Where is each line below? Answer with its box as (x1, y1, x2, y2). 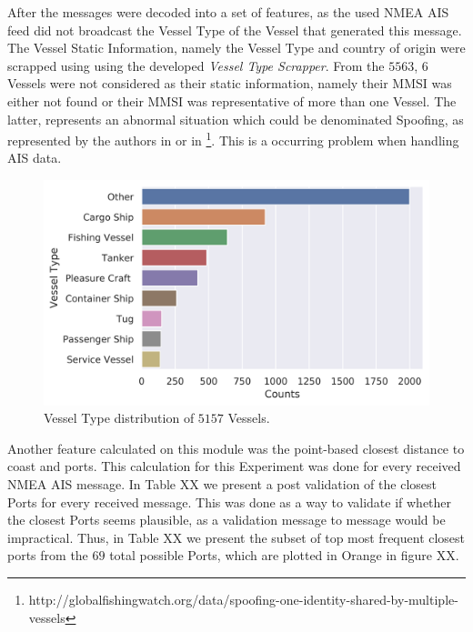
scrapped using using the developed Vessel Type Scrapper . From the (7, 55, 385, 75)
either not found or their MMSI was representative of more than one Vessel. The (7, 91, 457, 110)
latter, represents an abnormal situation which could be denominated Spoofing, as (7, 109, 464, 128)
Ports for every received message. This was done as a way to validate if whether (7, 492, 452, 511)
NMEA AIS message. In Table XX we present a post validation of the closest (7, 474, 437, 493)
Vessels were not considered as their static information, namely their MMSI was (7, 74, 452, 93)
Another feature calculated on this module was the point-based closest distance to (7, 438, 465, 457)
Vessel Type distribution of (44, 408, 195, 427)
